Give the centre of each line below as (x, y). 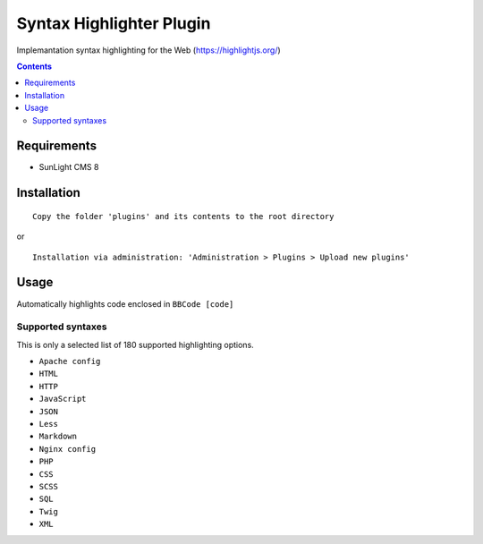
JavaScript (63, 399)
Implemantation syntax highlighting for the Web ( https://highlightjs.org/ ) (148, 50)
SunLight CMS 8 (69, 167)
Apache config (70, 361)
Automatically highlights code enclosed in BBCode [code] (125, 303)
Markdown (58, 437)
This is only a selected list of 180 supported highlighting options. (135, 344)
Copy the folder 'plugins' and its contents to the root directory (183, 216)
